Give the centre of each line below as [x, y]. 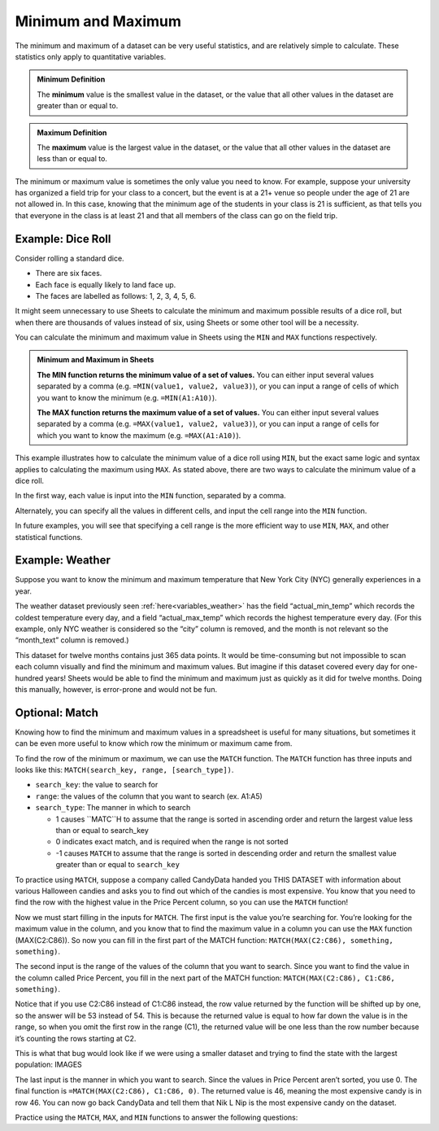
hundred [29, 678]
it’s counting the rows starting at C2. [76, 1038]
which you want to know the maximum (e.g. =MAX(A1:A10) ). [139, 435]
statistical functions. [49, 537]
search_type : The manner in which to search [113, 808]
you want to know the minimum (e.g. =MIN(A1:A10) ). [127, 397]
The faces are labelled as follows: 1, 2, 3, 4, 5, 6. [116, 296]
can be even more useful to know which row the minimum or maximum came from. [154, 743]
